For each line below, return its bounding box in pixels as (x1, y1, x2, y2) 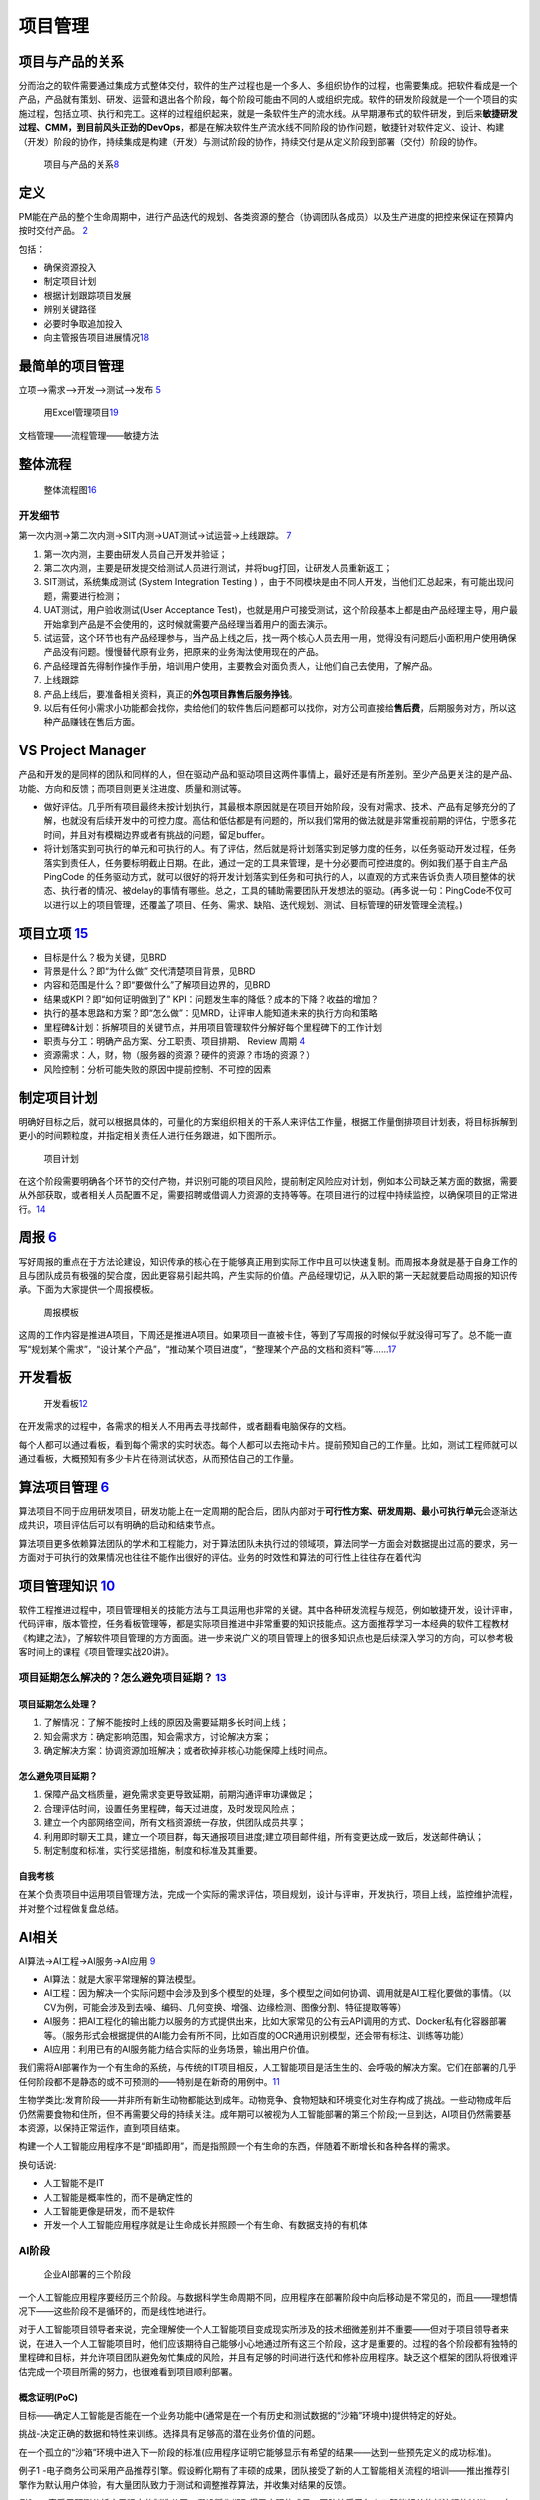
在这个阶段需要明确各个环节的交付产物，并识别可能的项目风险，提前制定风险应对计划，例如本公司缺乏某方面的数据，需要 (18, 1175, 518, 1187)
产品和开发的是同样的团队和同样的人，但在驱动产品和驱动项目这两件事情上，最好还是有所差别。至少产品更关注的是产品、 (18, 768, 518, 780)
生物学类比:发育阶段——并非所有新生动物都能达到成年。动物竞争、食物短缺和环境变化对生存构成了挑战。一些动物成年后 (18, 2094, 512, 2106)
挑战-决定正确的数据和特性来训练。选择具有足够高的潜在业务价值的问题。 (18, 2428, 321, 2440)
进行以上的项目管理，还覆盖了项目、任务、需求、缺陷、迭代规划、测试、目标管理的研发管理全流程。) (51, 898, 464, 910)
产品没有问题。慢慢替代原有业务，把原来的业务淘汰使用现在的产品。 (43, 646, 324, 658)
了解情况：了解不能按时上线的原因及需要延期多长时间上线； (43, 1716, 289, 1729)
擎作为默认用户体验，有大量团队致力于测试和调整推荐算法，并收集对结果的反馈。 (18, 2478, 352, 2490)
